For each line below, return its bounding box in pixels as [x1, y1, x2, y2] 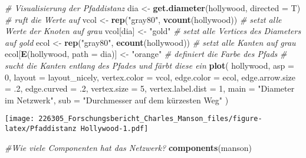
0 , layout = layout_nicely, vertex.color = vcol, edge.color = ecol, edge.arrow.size [5, 70, 296, 83]
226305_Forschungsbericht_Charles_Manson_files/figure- [38, 115, 262, 123]
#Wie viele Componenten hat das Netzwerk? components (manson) [5, 141, 252, 153]
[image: [5, 115, 35, 123]
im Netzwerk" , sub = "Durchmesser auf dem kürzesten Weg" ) [5, 93, 229, 106]
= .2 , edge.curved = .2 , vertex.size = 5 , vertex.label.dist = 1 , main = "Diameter [5, 82, 295, 95]
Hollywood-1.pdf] [80, 125, 149, 133]
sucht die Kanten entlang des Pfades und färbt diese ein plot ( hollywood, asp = [5, 59, 294, 71]
